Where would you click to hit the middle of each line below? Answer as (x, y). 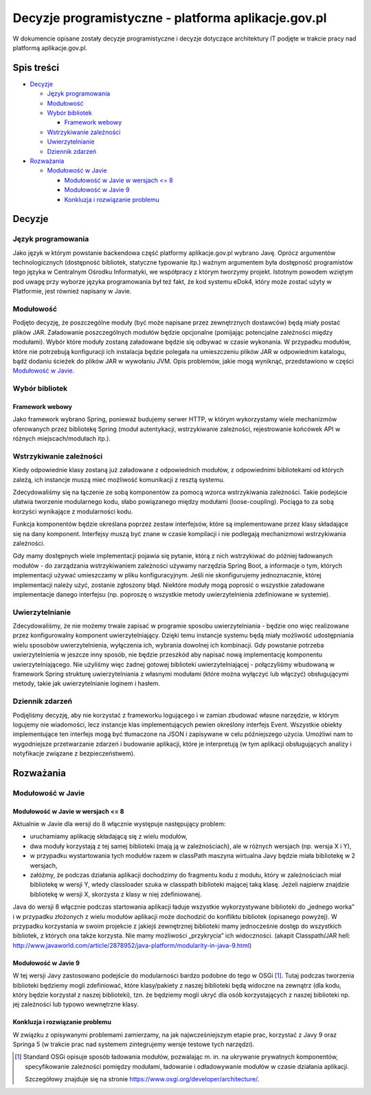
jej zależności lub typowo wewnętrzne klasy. (76, 1004)
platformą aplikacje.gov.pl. (50, 47)
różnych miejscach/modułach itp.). (62, 439)
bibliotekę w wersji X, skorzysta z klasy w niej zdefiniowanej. (116, 894)
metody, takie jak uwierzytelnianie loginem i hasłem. (87, 683)
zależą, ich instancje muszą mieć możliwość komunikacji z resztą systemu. (119, 479)
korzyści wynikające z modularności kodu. (73, 511)
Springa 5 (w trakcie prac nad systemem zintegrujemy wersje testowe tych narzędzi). (134, 1044)
